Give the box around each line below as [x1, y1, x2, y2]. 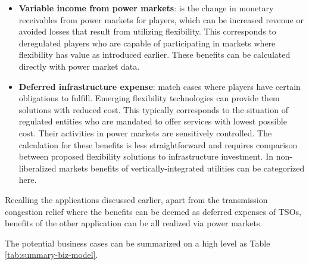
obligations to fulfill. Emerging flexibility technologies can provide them [18, 92, 280, 104]
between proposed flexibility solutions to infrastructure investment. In [18, 150, 273, 163]
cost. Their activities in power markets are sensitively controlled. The [18, 126, 272, 139]
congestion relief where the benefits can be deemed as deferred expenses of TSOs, [5, 205, 301, 217]
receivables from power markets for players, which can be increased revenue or [18, 13, 304, 26]
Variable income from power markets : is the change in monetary [18, 2, 274, 14]
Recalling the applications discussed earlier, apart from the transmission [5, 193, 268, 205]
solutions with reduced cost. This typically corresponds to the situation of [18, 103, 288, 116]
